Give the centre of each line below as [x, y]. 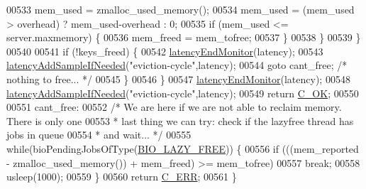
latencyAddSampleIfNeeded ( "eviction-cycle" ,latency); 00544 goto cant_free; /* [177, 65]
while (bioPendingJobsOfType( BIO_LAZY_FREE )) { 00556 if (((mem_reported [183, 148]
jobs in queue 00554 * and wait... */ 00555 [99, 135]
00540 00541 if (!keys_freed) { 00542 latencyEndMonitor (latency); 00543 [165, 51]
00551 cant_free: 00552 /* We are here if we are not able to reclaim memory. [174, 107]
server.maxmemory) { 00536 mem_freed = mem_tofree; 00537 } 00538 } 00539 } [184, 37]
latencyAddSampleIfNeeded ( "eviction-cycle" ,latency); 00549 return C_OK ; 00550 [183, 93]
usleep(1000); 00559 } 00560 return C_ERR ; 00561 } [122, 177]
